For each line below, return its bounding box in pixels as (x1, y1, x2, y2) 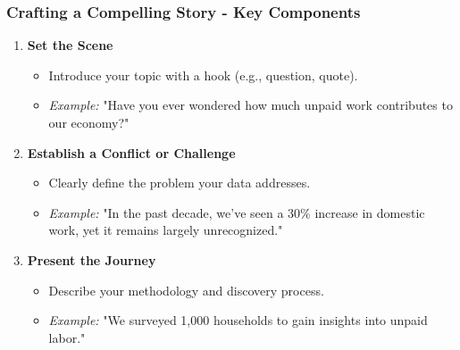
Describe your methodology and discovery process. (48, 280, 324, 299)
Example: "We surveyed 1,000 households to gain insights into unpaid (48, 311, 428, 329)
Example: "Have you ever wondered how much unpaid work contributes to (48, 96, 453, 114)
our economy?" (48, 113, 130, 131)
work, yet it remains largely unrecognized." (48, 221, 283, 239)
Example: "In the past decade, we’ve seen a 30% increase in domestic (48, 203, 425, 221)
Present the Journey (27, 250, 156, 269)
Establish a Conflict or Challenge (27, 143, 236, 162)
